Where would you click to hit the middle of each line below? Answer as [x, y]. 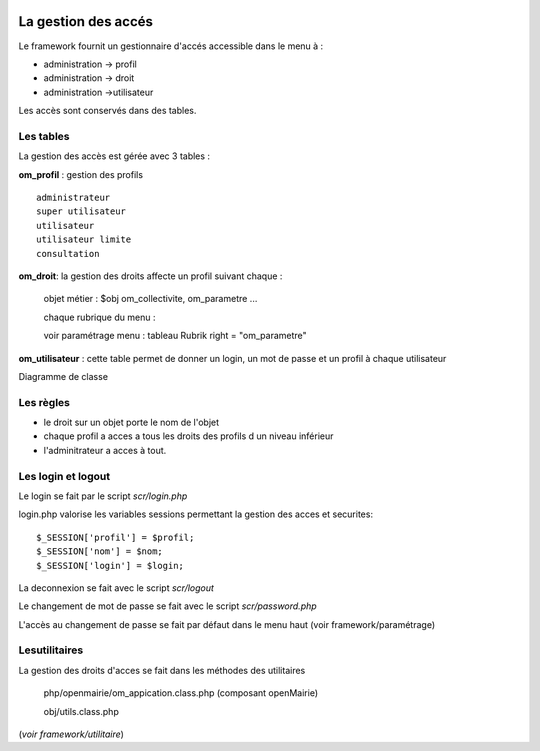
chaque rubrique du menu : [99, 317]
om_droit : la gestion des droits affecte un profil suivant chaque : [150, 276]
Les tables [44, 136]
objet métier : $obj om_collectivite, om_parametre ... [150, 299]
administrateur [73, 197]
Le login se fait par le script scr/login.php [103, 496]
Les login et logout [64, 476]
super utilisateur [81, 211]
